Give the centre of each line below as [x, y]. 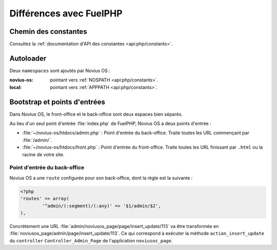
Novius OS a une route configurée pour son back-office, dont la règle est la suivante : [101, 178]
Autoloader [28, 58]
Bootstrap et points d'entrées [57, 102]
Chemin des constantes [48, 32]
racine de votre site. [43, 154]
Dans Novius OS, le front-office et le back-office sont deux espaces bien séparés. [96, 114]
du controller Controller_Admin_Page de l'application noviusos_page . [91, 240]
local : [16, 87]
